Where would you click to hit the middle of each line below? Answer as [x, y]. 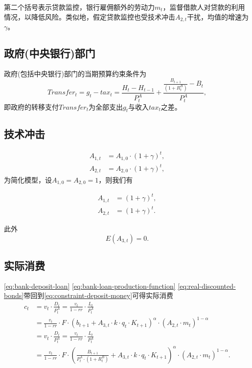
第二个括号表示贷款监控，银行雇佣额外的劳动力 [79, 7]
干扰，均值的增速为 [218, 16]
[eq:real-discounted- [207, 286]
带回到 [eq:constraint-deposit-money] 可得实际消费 [99, 295]
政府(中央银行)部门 [50, 53]
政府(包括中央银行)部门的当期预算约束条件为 [75, 73]
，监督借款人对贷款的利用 [204, 7]
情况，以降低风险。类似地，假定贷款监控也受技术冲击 [90, 16]
